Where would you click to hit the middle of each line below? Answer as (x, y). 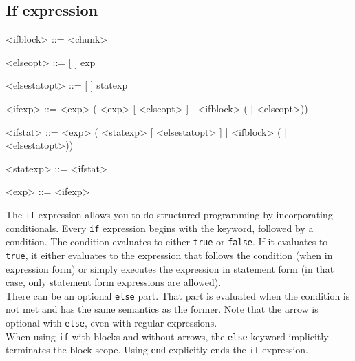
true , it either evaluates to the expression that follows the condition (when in (169, 255)
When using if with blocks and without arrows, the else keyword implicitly (167, 336)
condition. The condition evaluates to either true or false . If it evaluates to (167, 241)
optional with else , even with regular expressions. (111, 323)
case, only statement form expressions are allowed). (114, 282)
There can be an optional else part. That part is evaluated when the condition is (178, 295)
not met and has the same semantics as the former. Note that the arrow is (162, 309)
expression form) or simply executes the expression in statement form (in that (170, 268)
